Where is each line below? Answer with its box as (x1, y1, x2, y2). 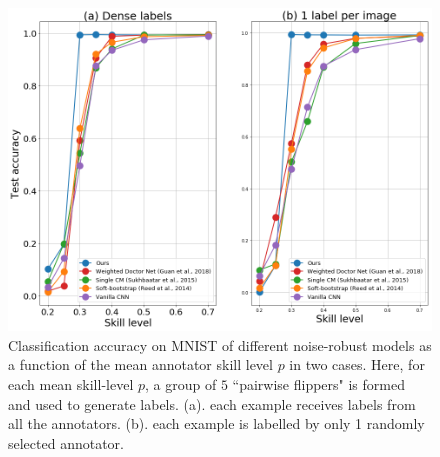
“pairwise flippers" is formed (232, 373, 405, 394)
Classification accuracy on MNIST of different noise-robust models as (8, 334, 432, 355)
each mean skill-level (8, 373, 134, 394)
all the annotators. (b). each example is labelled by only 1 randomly (8, 413, 425, 434)
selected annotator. (8, 432, 125, 453)
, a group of (144, 373, 217, 394)
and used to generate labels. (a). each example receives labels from (8, 393, 416, 414)
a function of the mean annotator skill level (8, 354, 273, 375)
